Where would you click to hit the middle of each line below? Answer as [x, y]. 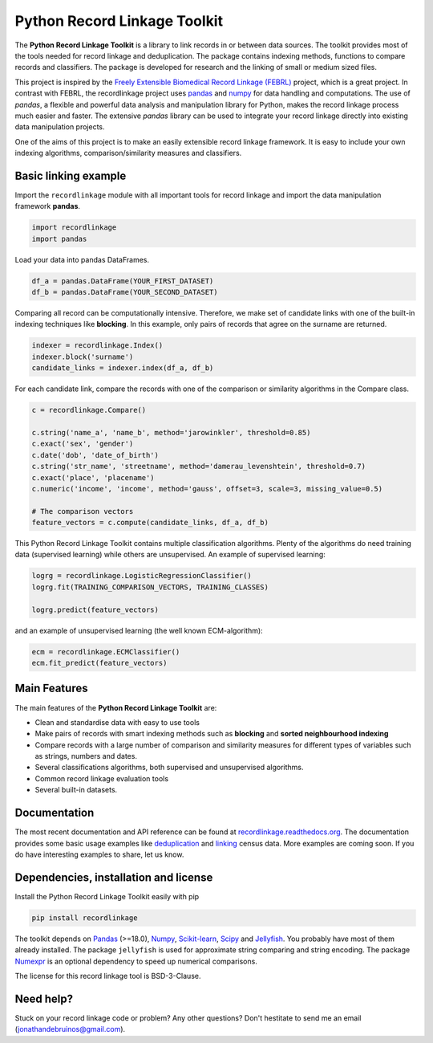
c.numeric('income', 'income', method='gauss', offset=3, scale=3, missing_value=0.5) [207, 489]
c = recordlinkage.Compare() [89, 410]
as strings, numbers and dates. [86, 756]
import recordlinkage [74, 228]
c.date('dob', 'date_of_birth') [95, 455]
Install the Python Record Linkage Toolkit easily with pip [107, 896]
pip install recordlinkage [85, 918]
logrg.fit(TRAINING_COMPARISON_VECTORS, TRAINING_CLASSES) [150, 587]
